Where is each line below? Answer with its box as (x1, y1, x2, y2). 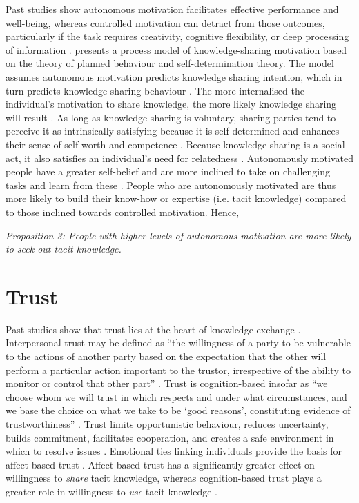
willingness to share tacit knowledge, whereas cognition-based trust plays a (6, 471, 322, 485)
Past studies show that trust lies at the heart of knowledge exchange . (6, 322, 301, 336)
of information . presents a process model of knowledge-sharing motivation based (6, 42, 347, 57)
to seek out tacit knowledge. (6, 241, 122, 256)
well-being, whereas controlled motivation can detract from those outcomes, (6, 15, 325, 30)
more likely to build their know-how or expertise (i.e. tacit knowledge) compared (6, 191, 347, 206)
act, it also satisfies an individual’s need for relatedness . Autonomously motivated (6, 150, 353, 165)
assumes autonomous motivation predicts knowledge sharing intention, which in (6, 69, 342, 83)
